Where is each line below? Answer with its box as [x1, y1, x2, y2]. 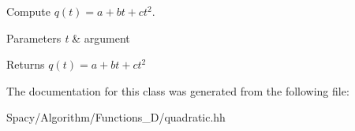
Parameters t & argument [6, 29, 130, 46]
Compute [6, 3, 50, 19]
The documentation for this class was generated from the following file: [6, 82, 349, 99]
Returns [6, 56, 45, 73]
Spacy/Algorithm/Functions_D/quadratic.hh [6, 109, 226, 125]
